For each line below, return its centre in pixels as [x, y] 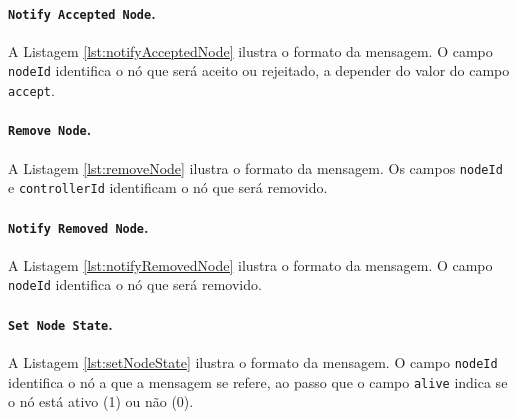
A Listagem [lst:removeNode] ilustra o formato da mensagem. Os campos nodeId [255, 167]
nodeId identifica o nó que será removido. [135, 284]
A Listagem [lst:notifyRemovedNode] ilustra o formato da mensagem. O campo [250, 264]
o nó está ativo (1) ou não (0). [101, 401]
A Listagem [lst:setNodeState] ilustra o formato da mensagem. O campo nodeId [253, 361]
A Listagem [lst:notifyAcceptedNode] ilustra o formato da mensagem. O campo [250, 50]
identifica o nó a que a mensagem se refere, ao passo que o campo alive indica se [258, 381]
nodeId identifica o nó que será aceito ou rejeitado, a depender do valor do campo [259, 70]
